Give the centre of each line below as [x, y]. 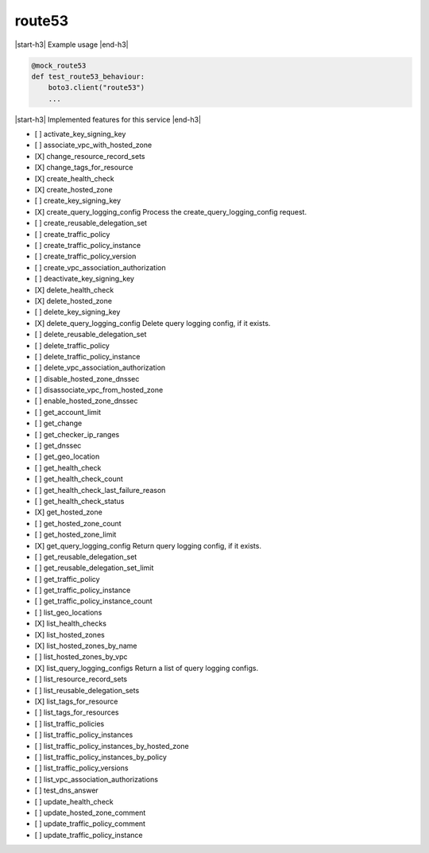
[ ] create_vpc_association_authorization [100, 267]
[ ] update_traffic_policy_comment [90, 824]
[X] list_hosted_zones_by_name [86, 646]
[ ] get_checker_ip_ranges [77, 434]
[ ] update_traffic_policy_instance [89, 835]
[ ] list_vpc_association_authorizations [97, 779]
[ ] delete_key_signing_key [77, 312]
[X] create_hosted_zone [73, 190]
